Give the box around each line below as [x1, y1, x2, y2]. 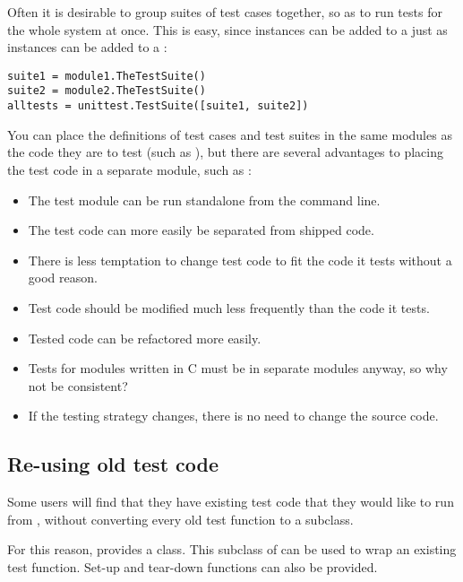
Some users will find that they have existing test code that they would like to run [7, 492, 454, 511]
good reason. [28, 268, 98, 287]
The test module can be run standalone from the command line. [28, 190, 381, 209]
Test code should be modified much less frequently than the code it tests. [28, 298, 430, 317]
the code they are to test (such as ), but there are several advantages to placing [7, 143, 443, 161]
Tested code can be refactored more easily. [28, 328, 262, 347]
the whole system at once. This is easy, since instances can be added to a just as [7, 20, 448, 39]
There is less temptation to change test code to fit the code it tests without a [28, 250, 452, 269]
